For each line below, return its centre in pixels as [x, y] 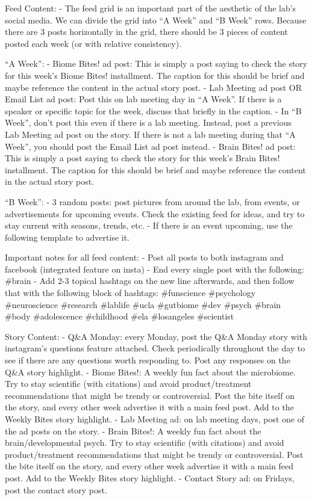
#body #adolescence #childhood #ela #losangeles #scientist [120, 316]
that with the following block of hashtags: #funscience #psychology [130, 293]
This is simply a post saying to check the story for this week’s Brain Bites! [142, 158]
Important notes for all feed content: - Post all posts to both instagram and [144, 257]
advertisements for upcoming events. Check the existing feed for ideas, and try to [155, 213]
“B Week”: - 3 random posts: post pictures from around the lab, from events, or [152, 201]
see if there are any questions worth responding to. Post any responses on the [148, 360]
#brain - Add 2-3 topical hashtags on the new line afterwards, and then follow [150, 281]
